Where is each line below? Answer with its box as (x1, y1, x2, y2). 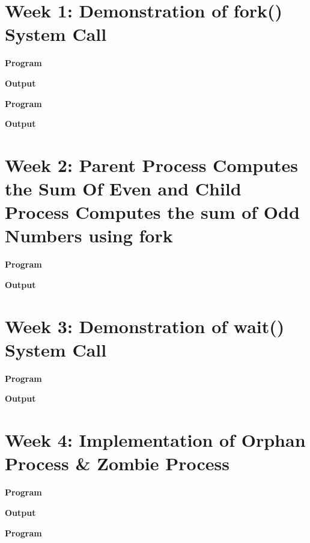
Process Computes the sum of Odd (5, 200, 300, 224)
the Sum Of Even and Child (5, 176, 242, 201)
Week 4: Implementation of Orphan (5, 428, 306, 452)
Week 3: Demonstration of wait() (5, 313, 285, 338)
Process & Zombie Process (5, 451, 230, 476)
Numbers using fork (5, 223, 173, 248)
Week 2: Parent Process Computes (5, 152, 299, 177)
